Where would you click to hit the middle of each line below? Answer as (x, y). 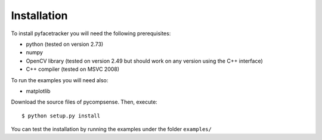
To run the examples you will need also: (60, 80)
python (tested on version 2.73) (65, 44)
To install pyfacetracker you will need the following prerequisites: (91, 33)
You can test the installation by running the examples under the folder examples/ (111, 129)
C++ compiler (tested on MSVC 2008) (72, 69)
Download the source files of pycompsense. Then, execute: (84, 102)
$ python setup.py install (61, 116)
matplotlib (38, 91)
